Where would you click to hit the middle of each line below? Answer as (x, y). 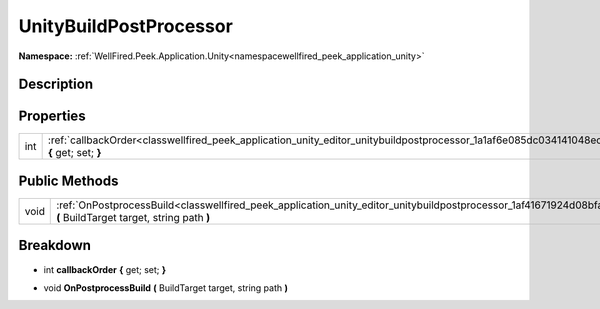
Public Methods (68, 180)
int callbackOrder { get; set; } (105, 269)
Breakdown (55, 245)
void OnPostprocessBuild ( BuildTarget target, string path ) (166, 287)
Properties (52, 116)
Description (56, 84)
